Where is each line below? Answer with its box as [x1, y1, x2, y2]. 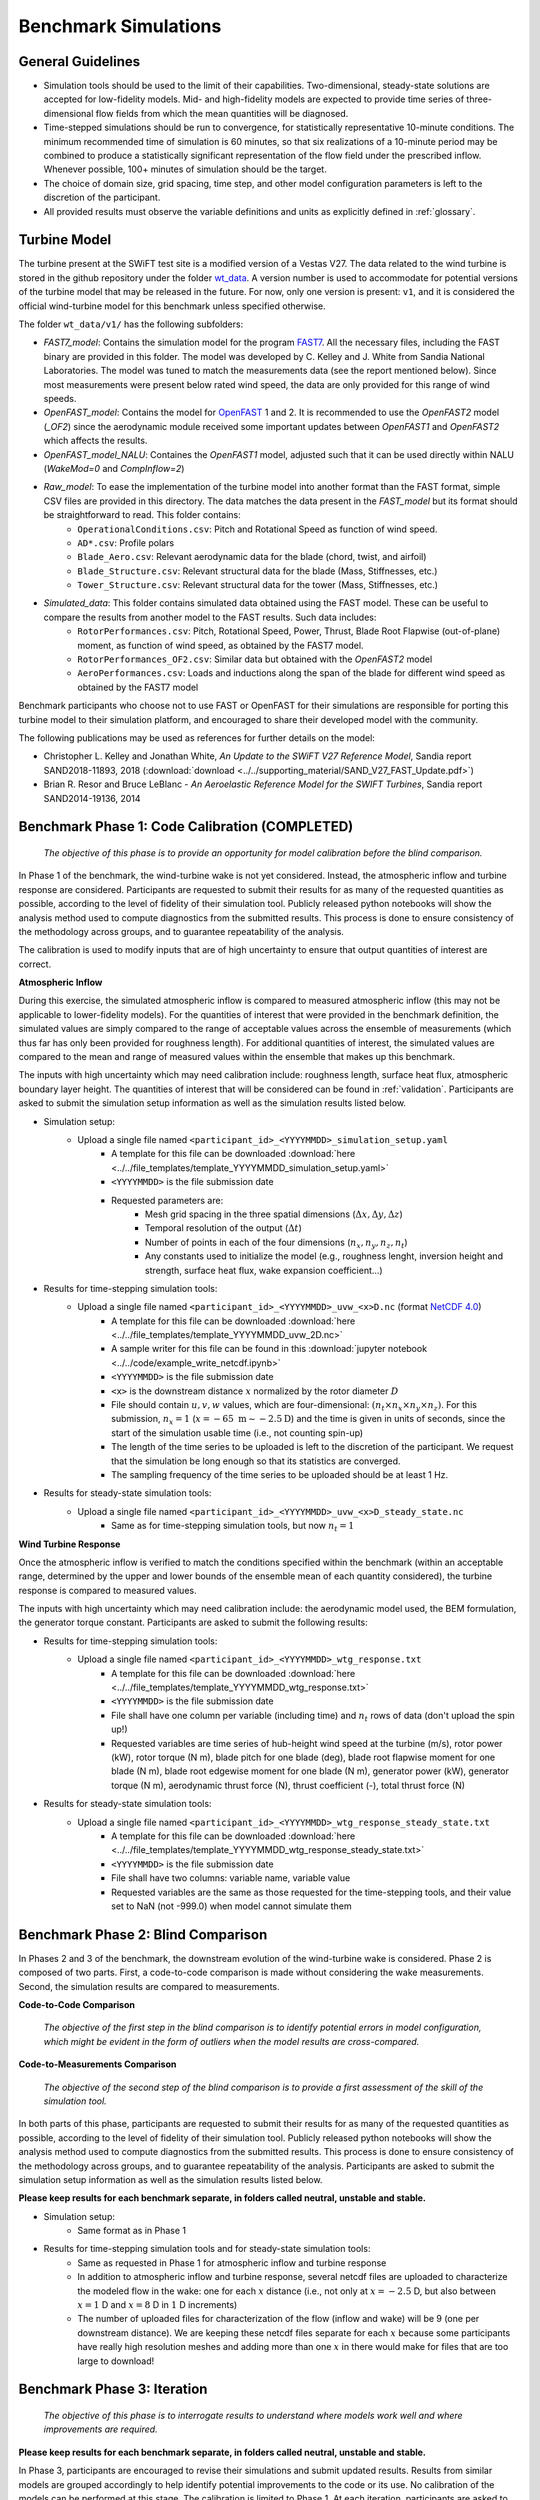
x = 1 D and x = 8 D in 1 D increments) [77, 2299, 238, 2311]
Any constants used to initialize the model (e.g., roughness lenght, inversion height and [145, 1250, 504, 1262]
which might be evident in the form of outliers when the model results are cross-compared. [43, 2035, 420, 2047]
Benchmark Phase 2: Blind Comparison [18, 1926, 268, 1943]
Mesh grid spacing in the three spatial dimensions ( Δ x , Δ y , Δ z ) [145, 1208, 404, 1220]
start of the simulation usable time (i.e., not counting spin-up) [111, 1426, 364, 1439]
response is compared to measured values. [18, 1584, 197, 1596]
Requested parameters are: [111, 1194, 224, 1206]
